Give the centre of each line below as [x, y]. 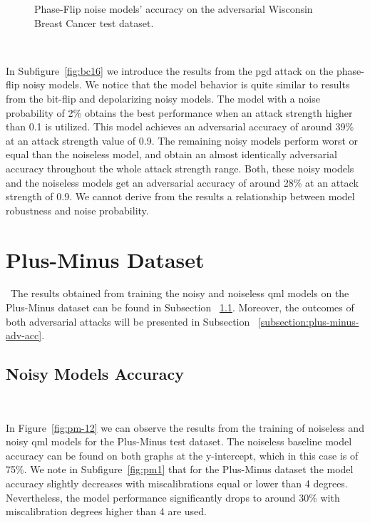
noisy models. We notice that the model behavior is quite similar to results [186, 84]
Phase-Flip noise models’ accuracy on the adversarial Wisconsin [174, 9]
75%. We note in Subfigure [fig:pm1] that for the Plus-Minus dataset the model [180, 469]
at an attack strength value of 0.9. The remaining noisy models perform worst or [182, 140]
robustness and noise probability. [77, 210]
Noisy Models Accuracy [95, 374]
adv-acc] [24, 335]
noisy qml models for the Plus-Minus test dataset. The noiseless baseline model [179, 441]
